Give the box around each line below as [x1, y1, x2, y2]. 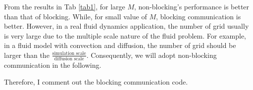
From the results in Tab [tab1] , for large [4, 1, 125, 11]
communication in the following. [4, 60, 101, 70]
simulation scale [52, 51, 86, 56]
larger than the [4, 49, 50, 60]
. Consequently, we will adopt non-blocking [86, 49, 217, 60]
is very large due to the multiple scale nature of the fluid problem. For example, [4, 30, 246, 41]
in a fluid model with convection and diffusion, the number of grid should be [4, 40, 236, 50]
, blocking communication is [155, 11, 241, 21]
